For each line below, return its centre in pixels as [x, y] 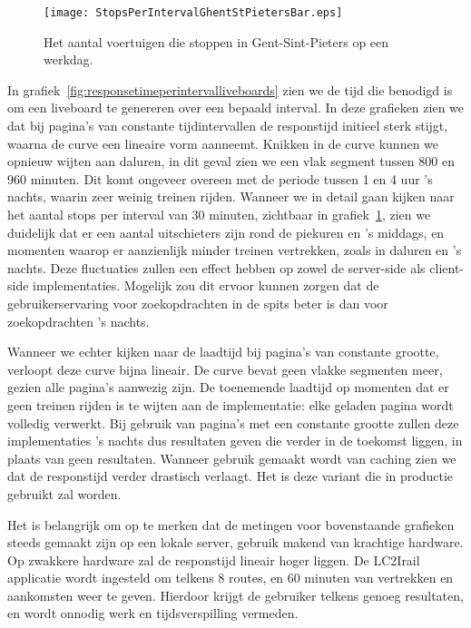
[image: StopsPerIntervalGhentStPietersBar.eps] [193, 13]
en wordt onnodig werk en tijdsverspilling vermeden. [153, 613]
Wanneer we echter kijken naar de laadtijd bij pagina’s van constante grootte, [223, 352]
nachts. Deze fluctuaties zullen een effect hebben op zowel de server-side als [216, 267]
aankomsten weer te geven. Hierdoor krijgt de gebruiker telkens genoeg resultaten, [235, 595]
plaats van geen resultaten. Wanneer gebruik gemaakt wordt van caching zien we [232, 458]
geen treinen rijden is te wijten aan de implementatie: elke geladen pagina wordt [231, 404]
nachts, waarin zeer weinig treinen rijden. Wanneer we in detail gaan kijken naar [231, 196]
